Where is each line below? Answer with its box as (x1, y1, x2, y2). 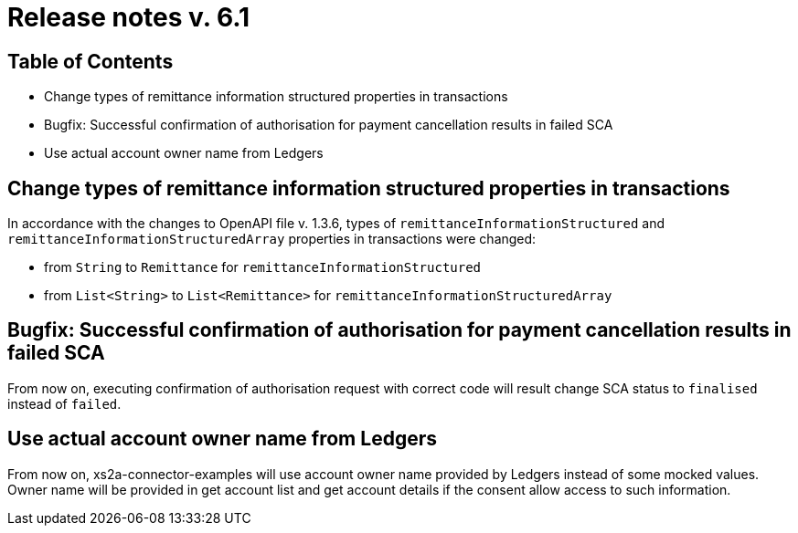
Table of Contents (7, 49, 174, 73)
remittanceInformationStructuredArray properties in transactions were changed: (7, 231, 537, 247)
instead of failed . (7, 395, 122, 412)
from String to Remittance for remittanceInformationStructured (44, 259, 482, 276)
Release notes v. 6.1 (7, 2, 250, 33)
